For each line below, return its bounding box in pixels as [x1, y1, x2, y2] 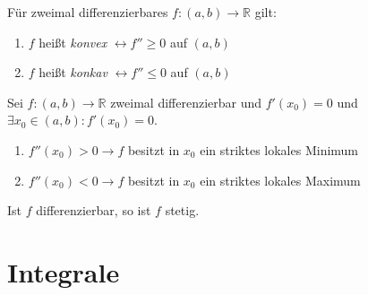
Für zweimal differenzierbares [7, 3, 168, 21]
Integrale [7, 253, 120, 290]
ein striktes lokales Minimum [200, 140, 359, 159]
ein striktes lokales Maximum [200, 170, 361, 189]
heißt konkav [39, 63, 107, 82]
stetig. [165, 201, 200, 220]
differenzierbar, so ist [36, 201, 151, 220]
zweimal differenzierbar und [110, 92, 262, 111]
